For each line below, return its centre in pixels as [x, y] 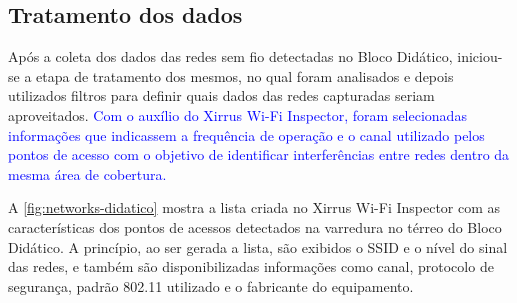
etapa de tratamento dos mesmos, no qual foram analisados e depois [245, 75]
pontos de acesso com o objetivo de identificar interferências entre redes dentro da [259, 154]
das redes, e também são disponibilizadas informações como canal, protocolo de [251, 266]
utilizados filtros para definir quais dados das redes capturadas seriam [221, 95]
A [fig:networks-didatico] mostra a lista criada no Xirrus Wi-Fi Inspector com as [254, 207]
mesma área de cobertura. [87, 173]
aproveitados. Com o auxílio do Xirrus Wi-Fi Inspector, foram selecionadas [237, 114]
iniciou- [480, 56]
